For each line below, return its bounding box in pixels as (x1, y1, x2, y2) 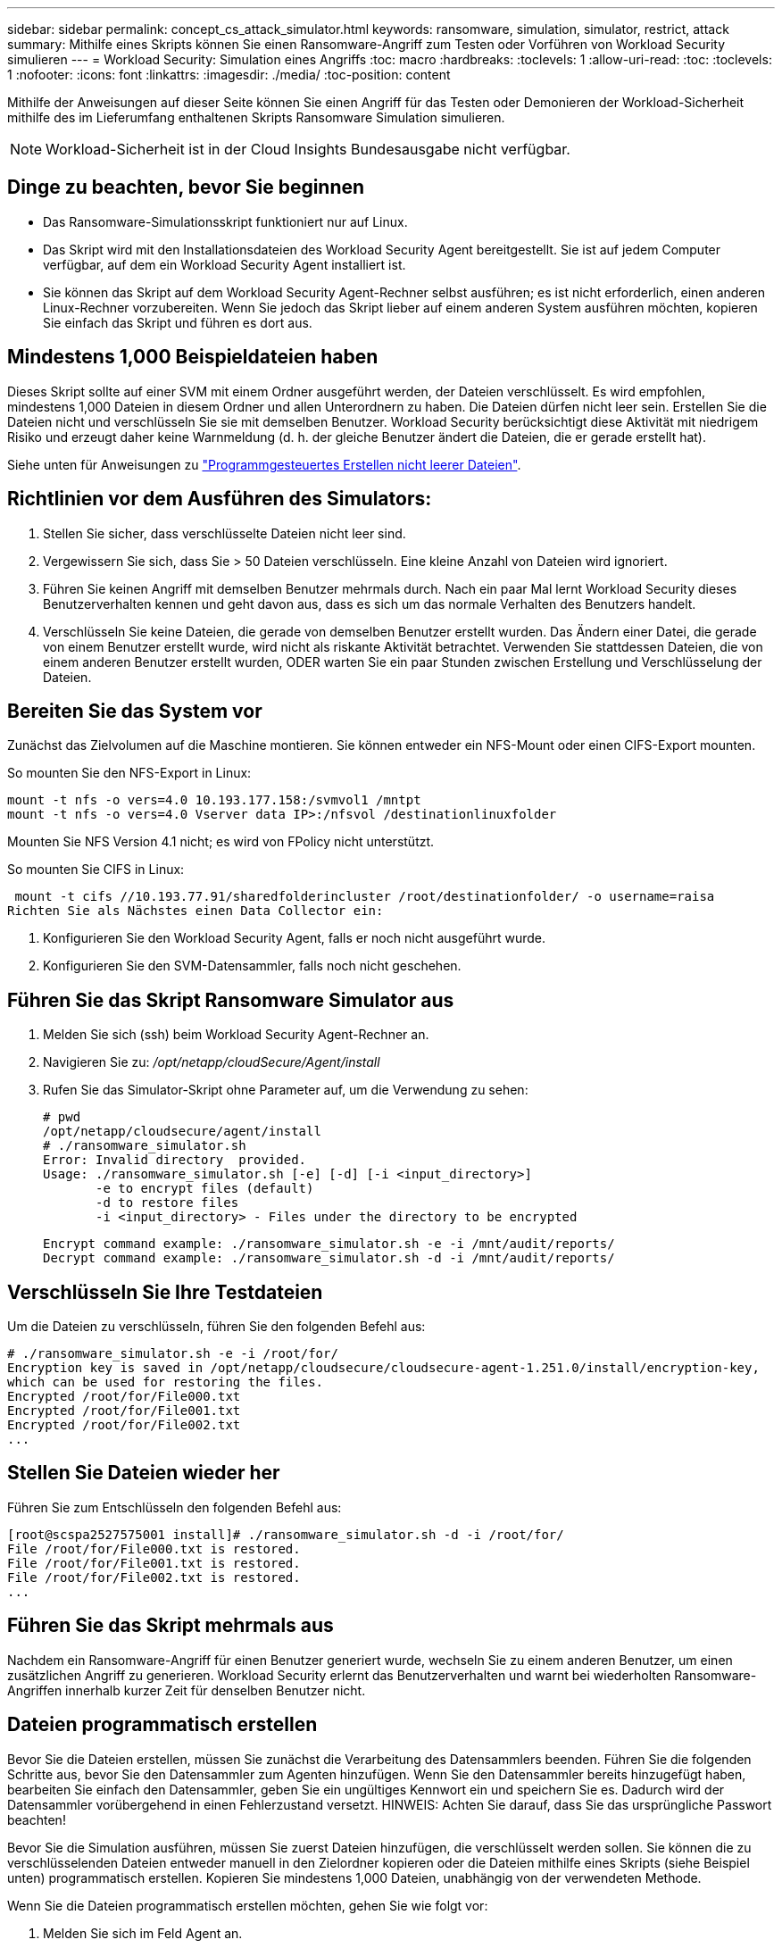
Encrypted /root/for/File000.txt (7, 1389, 241, 1404)
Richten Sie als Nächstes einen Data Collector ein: (7, 903, 384, 919)
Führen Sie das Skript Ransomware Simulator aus (7, 988, 454, 1011)
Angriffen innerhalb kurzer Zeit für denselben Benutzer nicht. (7, 1682, 366, 1698)
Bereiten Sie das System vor (7, 699, 262, 722)
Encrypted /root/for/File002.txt (7, 1418, 241, 1433)
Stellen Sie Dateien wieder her (7, 1461, 280, 1485)
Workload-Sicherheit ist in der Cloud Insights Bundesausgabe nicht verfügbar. (46, 140, 570, 158)
